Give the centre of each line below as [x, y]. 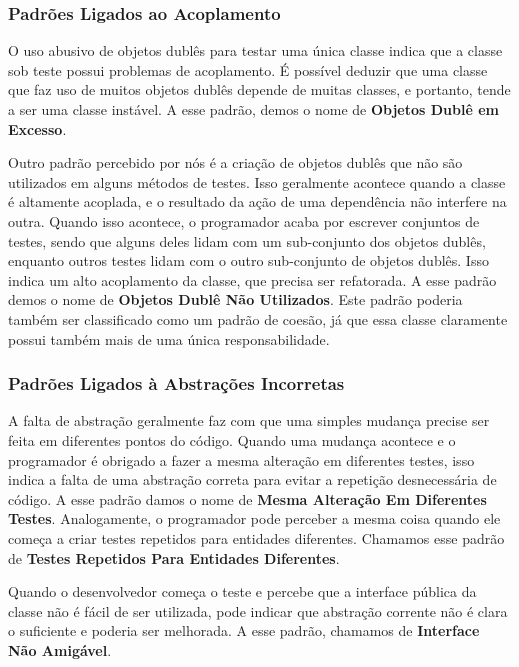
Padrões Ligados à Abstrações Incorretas [176, 383]
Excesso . [37, 128]
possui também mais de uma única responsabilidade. [169, 338]
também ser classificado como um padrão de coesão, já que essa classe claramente [258, 318]
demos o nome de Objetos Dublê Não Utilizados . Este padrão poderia [235, 299]
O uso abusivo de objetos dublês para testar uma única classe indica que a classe [255, 50]
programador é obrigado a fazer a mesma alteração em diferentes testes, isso [241, 459]
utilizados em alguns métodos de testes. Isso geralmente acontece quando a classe [257, 181]
